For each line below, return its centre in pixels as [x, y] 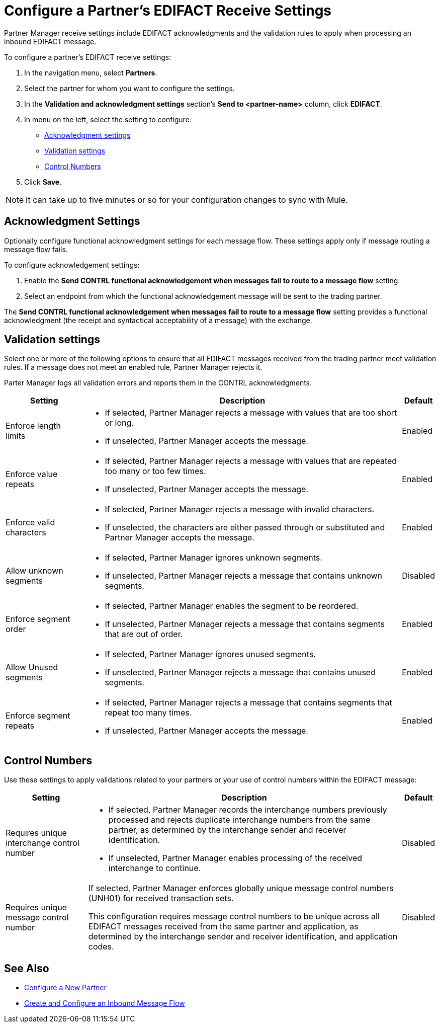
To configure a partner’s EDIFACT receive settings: [88, 57]
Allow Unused [32, 667]
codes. [101, 947]
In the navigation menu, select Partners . [91, 72]
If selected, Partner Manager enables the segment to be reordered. [232, 606]
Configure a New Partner [65, 988]
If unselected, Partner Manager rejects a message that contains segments [245, 624]
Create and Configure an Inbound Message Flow [105, 1003]
